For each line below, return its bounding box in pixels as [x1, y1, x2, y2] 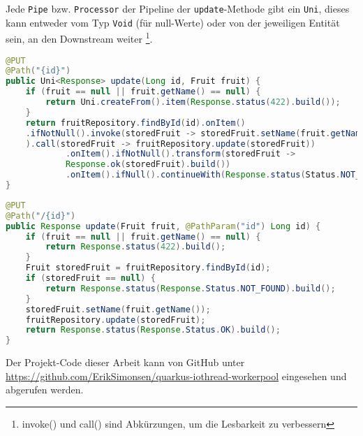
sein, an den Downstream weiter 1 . [6, 29, 153, 45]
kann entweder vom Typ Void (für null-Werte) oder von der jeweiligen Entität [6, 15, 340, 29]
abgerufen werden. [6, 382, 84, 397]
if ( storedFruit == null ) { [25, 273, 156, 284]
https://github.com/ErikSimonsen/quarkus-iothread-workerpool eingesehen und [6, 368, 347, 383]
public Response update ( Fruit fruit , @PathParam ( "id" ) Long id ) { [6, 221, 321, 231]
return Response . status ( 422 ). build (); [45, 242, 226, 252]
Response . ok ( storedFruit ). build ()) [65, 159, 231, 170]
